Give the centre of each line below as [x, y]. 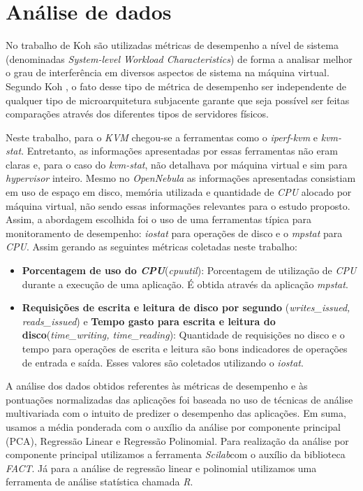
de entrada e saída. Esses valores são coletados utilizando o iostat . [163, 362]
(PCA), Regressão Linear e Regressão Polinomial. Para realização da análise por [177, 440]
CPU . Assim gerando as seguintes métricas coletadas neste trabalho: [151, 247]
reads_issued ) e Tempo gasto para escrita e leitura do [149, 321]
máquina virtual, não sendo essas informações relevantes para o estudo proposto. [178, 205]
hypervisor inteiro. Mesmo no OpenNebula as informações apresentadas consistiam [181, 178]
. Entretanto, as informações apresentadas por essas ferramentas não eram [179, 151]
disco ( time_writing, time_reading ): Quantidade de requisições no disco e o [183, 335]
